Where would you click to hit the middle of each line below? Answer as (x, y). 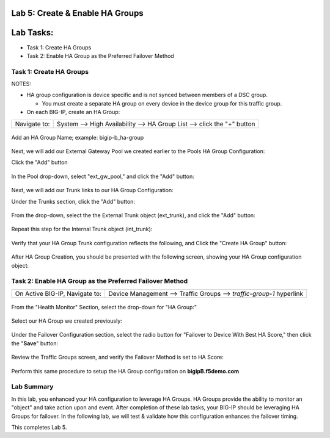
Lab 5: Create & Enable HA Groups (77, 13)
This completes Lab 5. (39, 427)
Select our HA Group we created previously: (67, 321)
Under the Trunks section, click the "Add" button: (73, 201)
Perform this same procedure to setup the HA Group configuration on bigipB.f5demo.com (125, 371)
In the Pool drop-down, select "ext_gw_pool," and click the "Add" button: (103, 176)
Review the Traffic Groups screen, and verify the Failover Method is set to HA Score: (118, 357)
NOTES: (21, 84)
